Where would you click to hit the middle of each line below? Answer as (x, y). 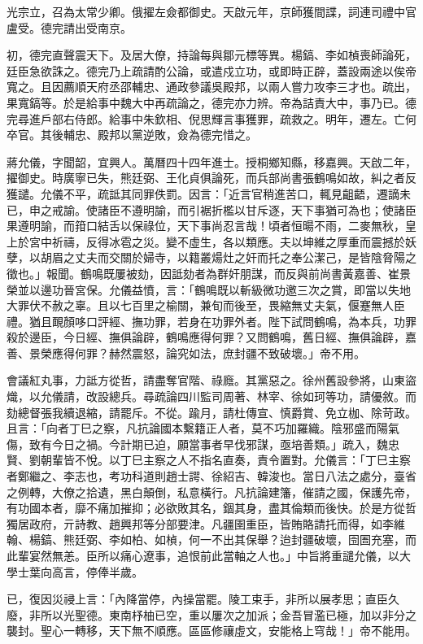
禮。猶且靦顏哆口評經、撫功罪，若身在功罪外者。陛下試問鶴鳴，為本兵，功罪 (211, 321)
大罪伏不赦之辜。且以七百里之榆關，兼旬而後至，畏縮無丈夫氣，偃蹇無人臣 (206, 305)
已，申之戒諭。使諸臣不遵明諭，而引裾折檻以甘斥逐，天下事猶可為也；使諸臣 (211, 209)
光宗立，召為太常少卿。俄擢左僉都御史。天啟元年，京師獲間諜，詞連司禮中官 (211, 11)
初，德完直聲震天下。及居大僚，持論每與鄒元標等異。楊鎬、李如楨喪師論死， (211, 55)
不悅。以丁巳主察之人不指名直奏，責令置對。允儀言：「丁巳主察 (242, 460)
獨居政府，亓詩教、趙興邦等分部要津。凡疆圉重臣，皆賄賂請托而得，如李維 (206, 523)
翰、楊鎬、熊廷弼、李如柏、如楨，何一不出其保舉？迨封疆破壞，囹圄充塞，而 (211, 540)
